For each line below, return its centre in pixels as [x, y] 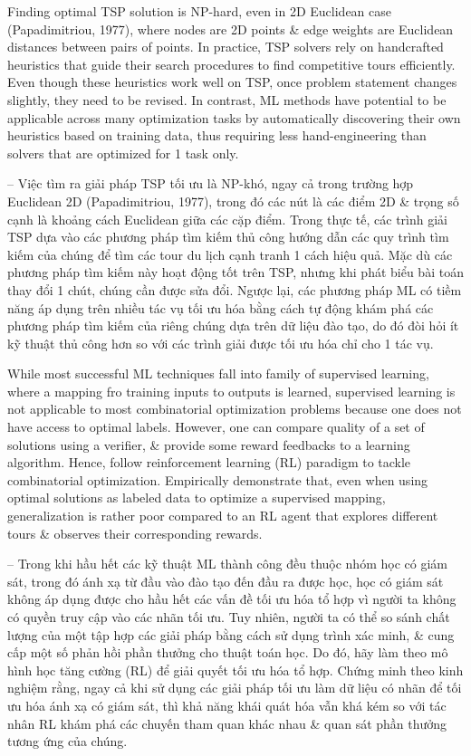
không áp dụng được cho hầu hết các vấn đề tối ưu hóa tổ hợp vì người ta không [232, 599]
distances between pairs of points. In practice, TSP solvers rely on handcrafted [226, 47]
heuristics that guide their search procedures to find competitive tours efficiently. [231, 64]
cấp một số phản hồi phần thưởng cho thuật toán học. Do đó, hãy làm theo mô [228, 652]
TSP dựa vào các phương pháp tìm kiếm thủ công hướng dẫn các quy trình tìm [228, 237]
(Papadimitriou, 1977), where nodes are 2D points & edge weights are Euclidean [231, 29]
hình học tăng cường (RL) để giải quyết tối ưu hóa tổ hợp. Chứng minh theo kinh [235, 670]
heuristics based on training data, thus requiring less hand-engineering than [217, 135]
